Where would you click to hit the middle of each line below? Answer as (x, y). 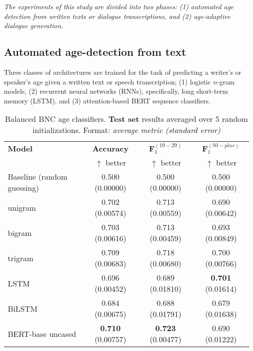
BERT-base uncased (42, 334)
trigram (21, 258)
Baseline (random (38, 177)
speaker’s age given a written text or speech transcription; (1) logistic (108, 81)
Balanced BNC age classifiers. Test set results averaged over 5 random (126, 119)
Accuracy (110, 149)
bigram (20, 233)
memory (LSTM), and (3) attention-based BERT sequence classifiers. (107, 100)
